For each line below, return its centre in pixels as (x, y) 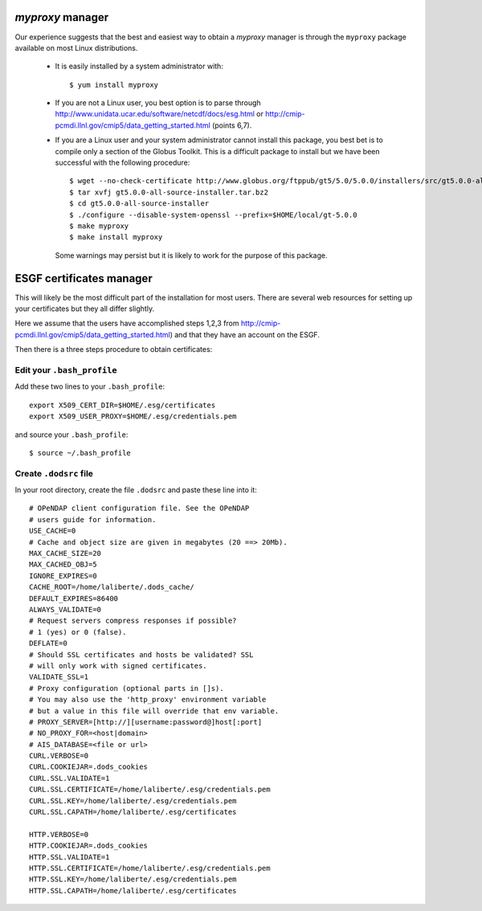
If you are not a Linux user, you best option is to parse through (158, 103)
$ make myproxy (99, 226)
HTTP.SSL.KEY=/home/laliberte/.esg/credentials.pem (133, 879)
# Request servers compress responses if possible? (133, 621)
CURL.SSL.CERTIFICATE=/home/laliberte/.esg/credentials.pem (150, 790)
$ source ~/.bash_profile (80, 453)
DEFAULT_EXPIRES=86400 (74, 598)
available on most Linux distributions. (76, 47)
